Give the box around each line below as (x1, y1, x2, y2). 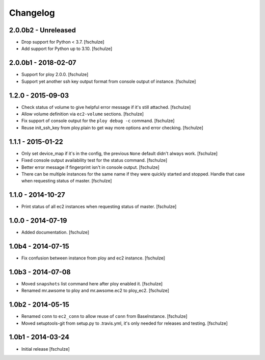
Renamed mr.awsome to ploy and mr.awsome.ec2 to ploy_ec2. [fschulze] (21, 287, 169, 294)
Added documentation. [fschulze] (21, 230, 89, 235)
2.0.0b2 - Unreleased (9, 26, 76, 34)
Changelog (9, 7, 55, 18)
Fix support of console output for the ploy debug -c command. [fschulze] (21, 118, 175, 124)
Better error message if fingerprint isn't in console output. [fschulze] (21, 164, 159, 170)
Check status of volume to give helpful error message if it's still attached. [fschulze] (21, 104, 191, 110)
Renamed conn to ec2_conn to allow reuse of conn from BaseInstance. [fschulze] (21, 313, 187, 319)
